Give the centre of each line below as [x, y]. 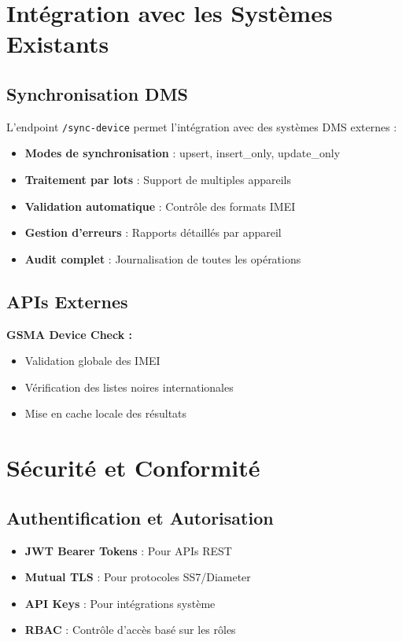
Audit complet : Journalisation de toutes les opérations [163, 258]
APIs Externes [67, 301]
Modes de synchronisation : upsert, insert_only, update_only [183, 153]
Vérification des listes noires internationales [129, 387]
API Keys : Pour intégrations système [120, 603]
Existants [58, 44]
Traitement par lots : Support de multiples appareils [158, 180]
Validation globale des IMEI [92, 361]
